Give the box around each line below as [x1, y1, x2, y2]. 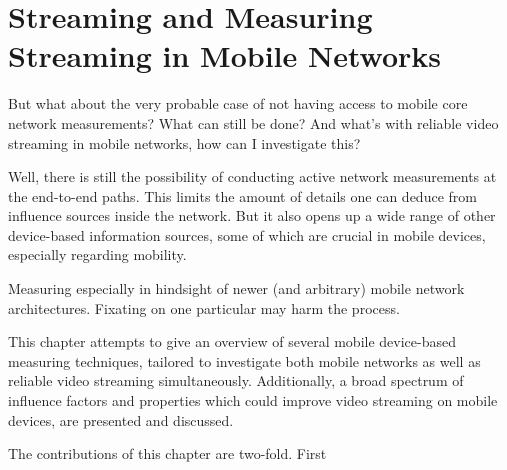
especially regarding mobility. [8, 244, 187, 265]
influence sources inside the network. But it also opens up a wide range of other [8, 205, 496, 226]
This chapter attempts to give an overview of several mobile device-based [8, 331, 456, 352]
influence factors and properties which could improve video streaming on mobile [8, 390, 498, 411]
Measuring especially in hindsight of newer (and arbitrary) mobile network [8, 278, 465, 299]
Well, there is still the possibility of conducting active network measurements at [8, 166, 497, 187]
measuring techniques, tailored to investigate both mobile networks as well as [8, 350, 481, 371]
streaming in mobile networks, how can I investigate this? [8, 132, 361, 153]
